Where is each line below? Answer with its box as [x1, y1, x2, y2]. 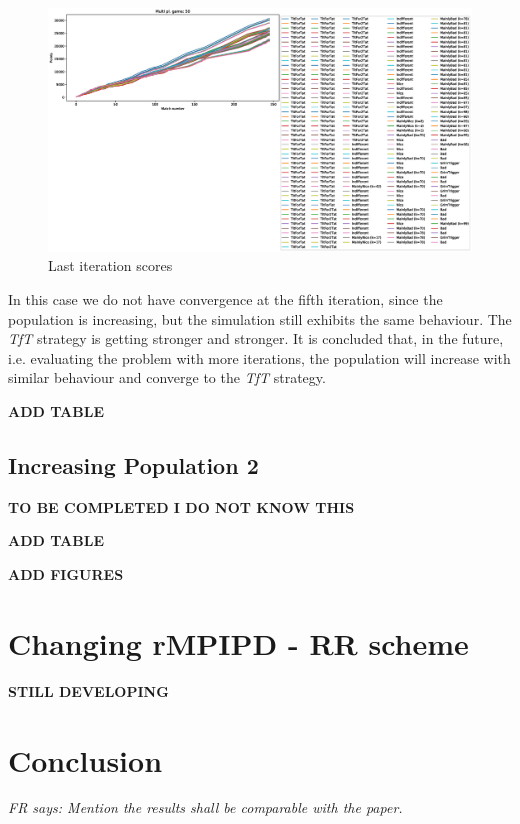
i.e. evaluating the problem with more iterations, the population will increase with [8, 347, 511, 368]
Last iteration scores [48, 255, 173, 276]
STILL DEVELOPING [8, 680, 169, 701]
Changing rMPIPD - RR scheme [8, 622, 469, 663]
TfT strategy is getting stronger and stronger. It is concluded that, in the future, [8, 328, 504, 349]
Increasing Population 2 [8, 450, 259, 481]
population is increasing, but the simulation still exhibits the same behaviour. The [8, 308, 512, 329]
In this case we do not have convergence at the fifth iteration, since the [8, 289, 443, 310]
